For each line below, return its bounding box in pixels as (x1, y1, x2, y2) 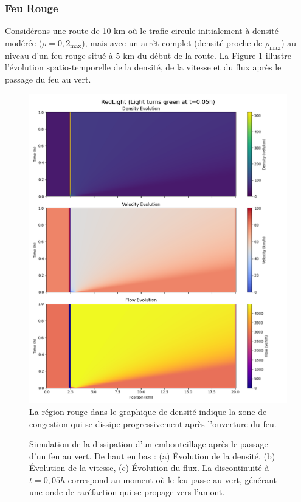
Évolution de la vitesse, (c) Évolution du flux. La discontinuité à (29, 461, 269, 474)
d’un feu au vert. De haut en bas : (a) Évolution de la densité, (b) (29, 449, 275, 462)
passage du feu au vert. (5, 72, 91, 85)
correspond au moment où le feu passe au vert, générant (67, 473, 277, 486)
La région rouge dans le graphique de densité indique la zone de (29, 405, 267, 418)
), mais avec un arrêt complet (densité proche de (81, 36, 263, 49)
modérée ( (5, 36, 43, 49)
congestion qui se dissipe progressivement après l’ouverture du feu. (29, 417, 277, 430)
